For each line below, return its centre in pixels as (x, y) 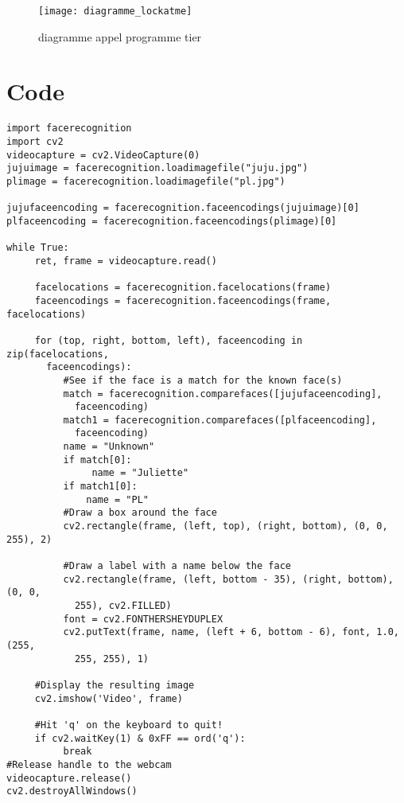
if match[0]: (97, 460)
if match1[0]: (100, 487)
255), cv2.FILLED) (123, 606)
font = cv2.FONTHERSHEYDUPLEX (143, 619)
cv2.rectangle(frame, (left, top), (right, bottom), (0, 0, (225, 526)
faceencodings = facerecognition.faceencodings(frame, (183, 300)
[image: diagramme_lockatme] (115, 11)
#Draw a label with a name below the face (177, 566)
